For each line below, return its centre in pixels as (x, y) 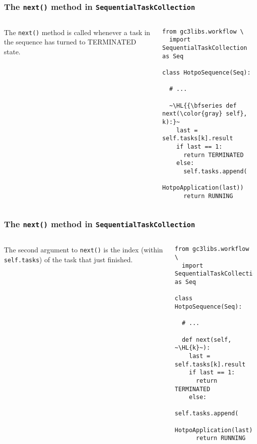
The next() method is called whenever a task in (77, 32)
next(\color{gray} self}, (205, 114)
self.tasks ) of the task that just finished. (68, 259)
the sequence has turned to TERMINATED (70, 42)
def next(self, (207, 340)
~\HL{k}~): (193, 348)
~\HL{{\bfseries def (203, 105)
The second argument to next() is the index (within (84, 250)
